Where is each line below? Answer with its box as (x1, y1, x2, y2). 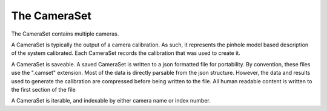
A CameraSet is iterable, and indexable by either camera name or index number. (11, 97, 211, 104)
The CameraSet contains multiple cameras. (11, 30, 119, 37)
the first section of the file (11, 86, 76, 93)
